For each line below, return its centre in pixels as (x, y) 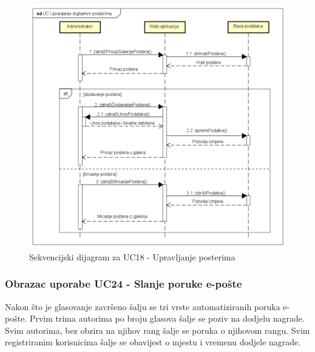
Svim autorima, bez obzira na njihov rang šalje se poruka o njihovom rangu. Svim (157, 330)
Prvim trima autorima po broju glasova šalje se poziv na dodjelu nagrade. (167, 318)
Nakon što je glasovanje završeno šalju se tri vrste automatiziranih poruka (143, 306)
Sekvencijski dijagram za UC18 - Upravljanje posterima (132, 256)
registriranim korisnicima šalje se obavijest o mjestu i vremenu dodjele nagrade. (153, 342)
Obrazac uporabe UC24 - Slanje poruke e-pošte (124, 284)
